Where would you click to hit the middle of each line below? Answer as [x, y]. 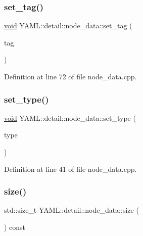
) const [15, 227]
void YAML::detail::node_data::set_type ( [70, 117]
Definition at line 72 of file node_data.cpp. [70, 76]
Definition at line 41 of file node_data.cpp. [70, 169]
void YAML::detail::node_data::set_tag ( [68, 26]
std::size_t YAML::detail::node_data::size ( [71, 210]
